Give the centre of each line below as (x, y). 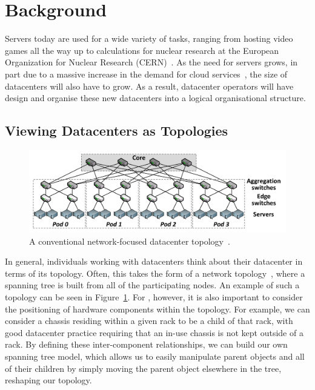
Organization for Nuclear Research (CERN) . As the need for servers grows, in (151, 62)
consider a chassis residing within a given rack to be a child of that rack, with (149, 321)
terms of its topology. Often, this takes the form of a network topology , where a (155, 273)
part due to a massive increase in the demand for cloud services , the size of (146, 74)
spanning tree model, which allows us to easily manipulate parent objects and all (155, 356)
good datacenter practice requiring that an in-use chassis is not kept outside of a (154, 332)
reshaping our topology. (48, 380)
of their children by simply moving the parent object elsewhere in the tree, (143, 368)
